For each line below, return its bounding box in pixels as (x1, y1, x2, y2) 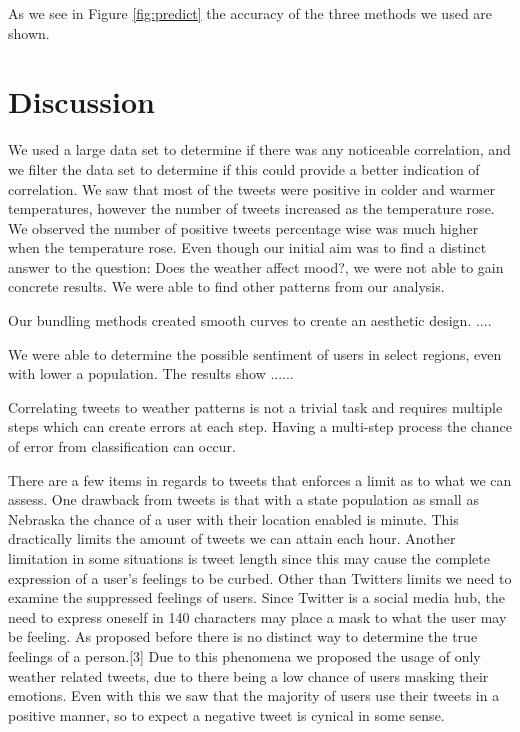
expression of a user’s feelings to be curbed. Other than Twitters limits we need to (8, 567, 512, 588)
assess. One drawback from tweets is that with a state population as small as (8, 489, 479, 510)
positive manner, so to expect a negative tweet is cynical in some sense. (8, 704, 445, 725)
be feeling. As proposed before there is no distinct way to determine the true (8, 626, 478, 647)
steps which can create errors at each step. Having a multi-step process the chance (8, 416, 512, 437)
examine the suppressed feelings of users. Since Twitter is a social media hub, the (8, 587, 505, 608)
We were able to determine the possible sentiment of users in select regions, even (8, 343, 502, 364)
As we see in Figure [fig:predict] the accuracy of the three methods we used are (8, 3, 493, 23)
